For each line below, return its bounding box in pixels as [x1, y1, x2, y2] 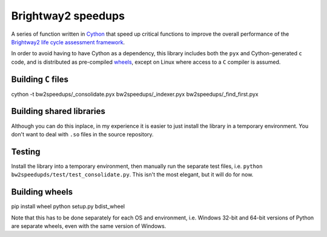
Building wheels [11, 187, 73, 197]
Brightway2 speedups [11, 9, 125, 22]
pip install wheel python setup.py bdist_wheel [11, 203, 125, 210]
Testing [11, 146, 41, 157]
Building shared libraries [11, 106, 106, 116]
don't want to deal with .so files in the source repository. [11, 130, 154, 138]
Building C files [11, 74, 69, 84]
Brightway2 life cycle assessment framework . [11, 38, 125, 45]
